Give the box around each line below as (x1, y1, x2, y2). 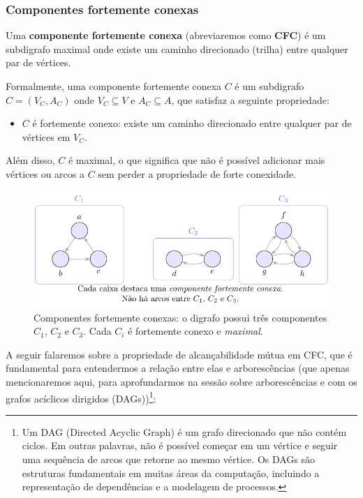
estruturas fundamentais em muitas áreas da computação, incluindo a (22, 465, 320, 480)
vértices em (22, 129, 71, 144)
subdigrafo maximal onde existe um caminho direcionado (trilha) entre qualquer (6, 41, 348, 56)
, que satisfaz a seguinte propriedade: (171, 92, 329, 107)
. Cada (83, 324, 112, 338)
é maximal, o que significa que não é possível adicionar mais (68, 153, 325, 167)
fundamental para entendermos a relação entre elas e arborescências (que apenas (6, 361, 350, 375)
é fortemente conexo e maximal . (128, 324, 263, 338)
